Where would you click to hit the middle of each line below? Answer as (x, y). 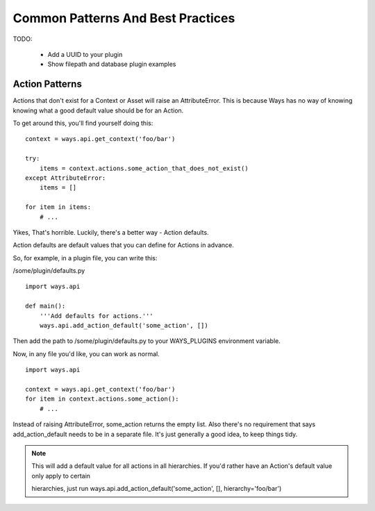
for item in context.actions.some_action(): (102, 399)
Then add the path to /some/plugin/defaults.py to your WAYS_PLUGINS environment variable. (147, 341)
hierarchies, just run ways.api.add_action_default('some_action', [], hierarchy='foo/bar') (157, 489)
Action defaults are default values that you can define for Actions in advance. (123, 245)
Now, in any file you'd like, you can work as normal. (86, 353)
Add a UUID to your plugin (85, 54)
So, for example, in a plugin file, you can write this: (85, 258)
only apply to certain (61, 476)
